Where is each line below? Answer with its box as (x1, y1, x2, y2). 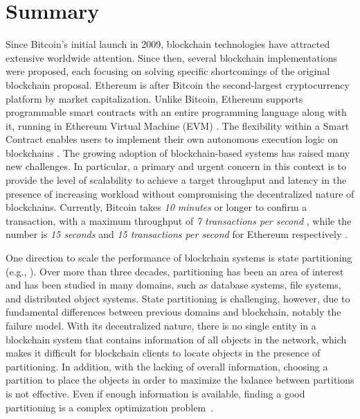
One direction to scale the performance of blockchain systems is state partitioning (6, 250, 352, 265)
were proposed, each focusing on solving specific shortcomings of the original (6, 64, 330, 78)
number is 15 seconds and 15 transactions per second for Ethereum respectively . (6, 227, 348, 241)
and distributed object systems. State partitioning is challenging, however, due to (6, 291, 350, 305)
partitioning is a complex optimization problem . (6, 400, 214, 414)
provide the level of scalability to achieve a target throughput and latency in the (6, 173, 347, 187)
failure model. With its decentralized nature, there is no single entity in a (6, 318, 316, 332)
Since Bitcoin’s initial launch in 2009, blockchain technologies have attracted (6, 37, 330, 51)
